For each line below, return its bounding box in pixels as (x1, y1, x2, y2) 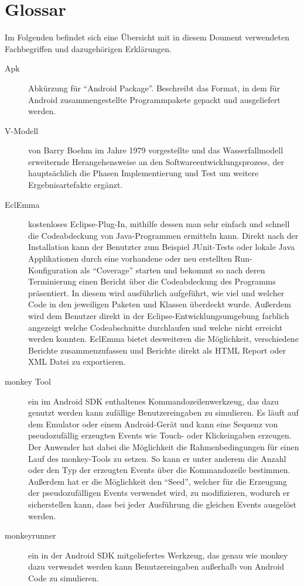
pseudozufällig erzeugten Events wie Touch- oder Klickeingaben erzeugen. (28, 429, 292, 441)
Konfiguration (28, 263, 78, 276)
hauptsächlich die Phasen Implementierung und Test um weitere (28, 167, 259, 179)
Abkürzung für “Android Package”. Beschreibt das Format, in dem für (28, 81, 280, 94)
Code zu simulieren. (28, 571, 99, 584)
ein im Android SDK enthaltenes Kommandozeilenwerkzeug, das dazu (28, 395, 279, 407)
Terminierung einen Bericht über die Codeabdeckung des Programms (28, 275, 276, 287)
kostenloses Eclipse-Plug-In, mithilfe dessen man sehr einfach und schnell (28, 218, 290, 230)
